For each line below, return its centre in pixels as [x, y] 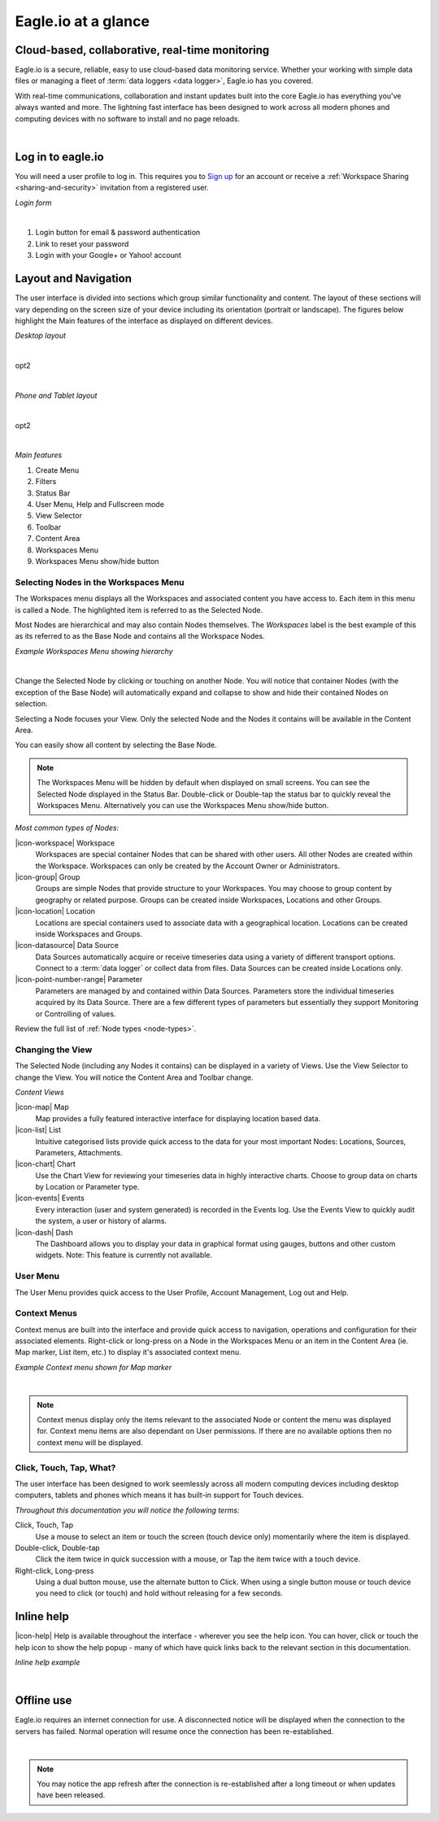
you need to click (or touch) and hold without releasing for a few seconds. [159, 1593]
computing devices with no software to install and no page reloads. [127, 119]
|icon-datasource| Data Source [67, 945]
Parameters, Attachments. [79, 1152]
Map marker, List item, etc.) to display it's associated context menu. [128, 1352]
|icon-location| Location [55, 911]
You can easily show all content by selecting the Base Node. [116, 745]
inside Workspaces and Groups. [89, 934]
